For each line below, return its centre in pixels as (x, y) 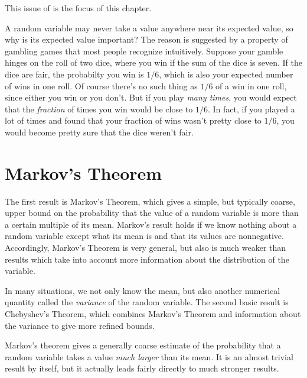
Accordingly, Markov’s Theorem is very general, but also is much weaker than (146, 248)
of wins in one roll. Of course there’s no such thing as (101, 85)
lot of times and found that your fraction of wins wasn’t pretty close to (133, 120)
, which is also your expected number (226, 74)
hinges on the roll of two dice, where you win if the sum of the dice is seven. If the (153, 62)
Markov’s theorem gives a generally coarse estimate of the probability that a (143, 345)
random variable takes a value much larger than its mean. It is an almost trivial (149, 356)
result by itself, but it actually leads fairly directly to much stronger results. (142, 368)
